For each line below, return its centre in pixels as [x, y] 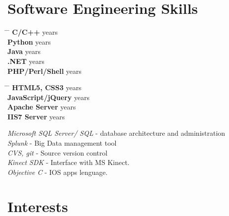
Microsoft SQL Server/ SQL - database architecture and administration [116, 133]
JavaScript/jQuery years [48, 97]
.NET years [26, 61]
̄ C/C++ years [33, 32]
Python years [29, 41]
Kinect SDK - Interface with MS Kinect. [69, 162]
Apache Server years [42, 107]
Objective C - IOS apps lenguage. [58, 172]
